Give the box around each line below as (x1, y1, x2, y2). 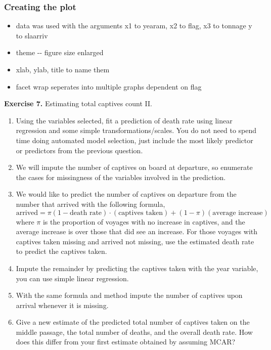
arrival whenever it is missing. (16, 299, 109, 310)
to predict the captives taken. (16, 246, 107, 256)
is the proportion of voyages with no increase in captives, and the (42, 216, 245, 227)
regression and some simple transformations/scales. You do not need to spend (16, 125, 257, 136)
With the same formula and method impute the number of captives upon (16, 290, 243, 300)
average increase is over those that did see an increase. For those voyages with (16, 226, 258, 237)
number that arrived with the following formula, (16, 198, 165, 209)
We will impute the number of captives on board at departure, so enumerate (16, 162, 253, 172)
